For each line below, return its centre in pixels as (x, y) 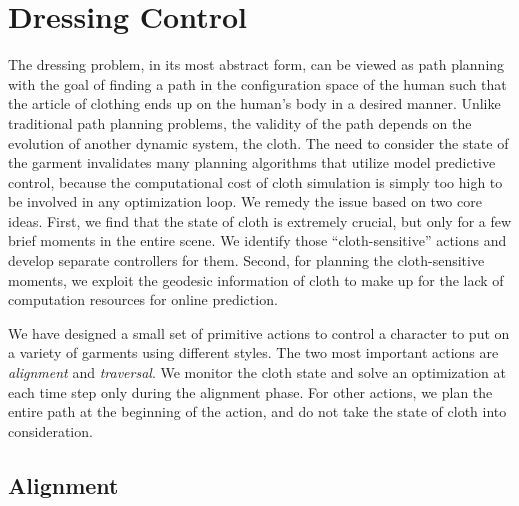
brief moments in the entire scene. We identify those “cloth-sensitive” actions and (257, 240)
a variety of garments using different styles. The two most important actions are (253, 352)
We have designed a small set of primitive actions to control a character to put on (259, 332)
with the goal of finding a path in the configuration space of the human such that (257, 83)
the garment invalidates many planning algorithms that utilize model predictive (252, 162)
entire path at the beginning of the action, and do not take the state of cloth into (257, 411)
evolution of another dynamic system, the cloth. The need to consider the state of (258, 142)
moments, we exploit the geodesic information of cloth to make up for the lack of (256, 279)
